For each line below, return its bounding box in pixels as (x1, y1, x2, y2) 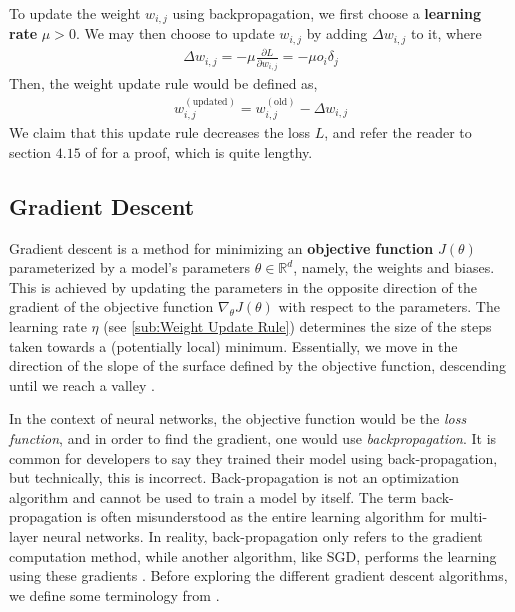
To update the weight (9, 3, 141, 23)
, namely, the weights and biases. (293, 257, 495, 278)
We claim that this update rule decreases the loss (9, 122, 311, 143)
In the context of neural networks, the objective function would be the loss (9, 408, 467, 429)
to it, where (410, 23, 482, 44)
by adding (306, 23, 368, 44)
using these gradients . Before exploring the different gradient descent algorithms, (9, 565, 508, 586)
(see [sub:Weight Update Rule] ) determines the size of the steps (103, 316, 492, 337)
